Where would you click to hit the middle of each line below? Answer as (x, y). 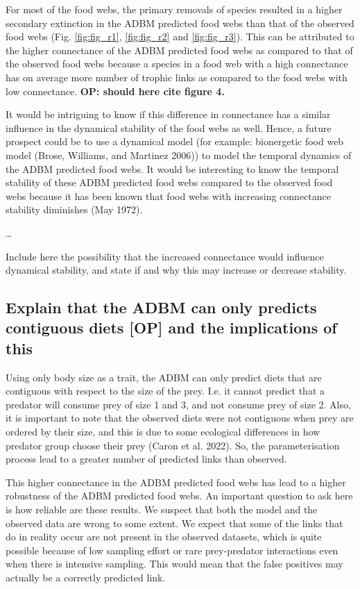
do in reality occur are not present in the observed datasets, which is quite (164, 537)
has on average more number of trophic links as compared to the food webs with (177, 77)
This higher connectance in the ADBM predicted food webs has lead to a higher (176, 482)
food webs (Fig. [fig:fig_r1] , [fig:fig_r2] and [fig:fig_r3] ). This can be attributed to (180, 36)
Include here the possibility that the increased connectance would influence (165, 256)
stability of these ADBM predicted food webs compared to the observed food (169, 182)
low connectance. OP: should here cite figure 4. (115, 91)
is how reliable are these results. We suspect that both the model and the (162, 509)
